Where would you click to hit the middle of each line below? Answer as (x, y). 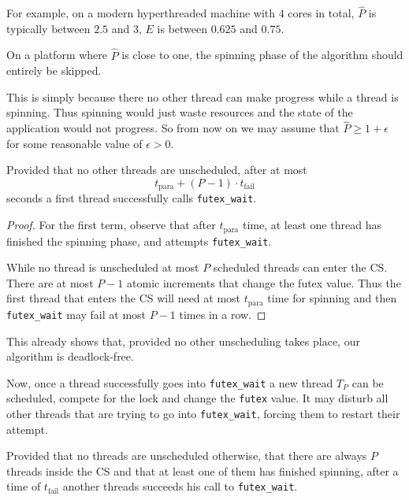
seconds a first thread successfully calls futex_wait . (132, 198)
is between (182, 28)
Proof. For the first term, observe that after (111, 225)
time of (24, 486)
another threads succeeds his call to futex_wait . (180, 486)
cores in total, (321, 13)
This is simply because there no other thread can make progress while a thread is (203, 96)
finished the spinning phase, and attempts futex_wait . (139, 241)
